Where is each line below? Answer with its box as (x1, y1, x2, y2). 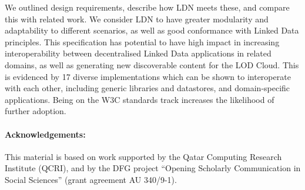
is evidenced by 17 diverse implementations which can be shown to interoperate (5, 70, 291, 82)
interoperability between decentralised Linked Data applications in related (5, 47, 272, 59)
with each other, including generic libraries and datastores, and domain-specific (5, 82, 290, 94)
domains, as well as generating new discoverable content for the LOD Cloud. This (5, 58, 299, 71)
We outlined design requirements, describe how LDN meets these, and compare (5, 1, 290, 13)
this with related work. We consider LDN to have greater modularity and (5, 12, 269, 25)
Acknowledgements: (5, 128, 86, 140)
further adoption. (5, 105, 66, 117)
